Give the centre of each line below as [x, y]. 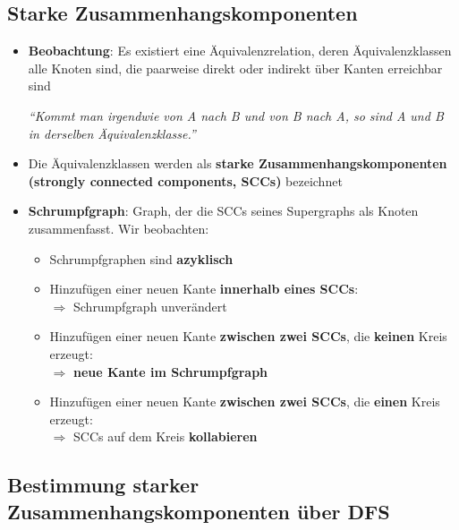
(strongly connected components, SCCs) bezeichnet [185, 180]
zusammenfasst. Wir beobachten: [119, 228]
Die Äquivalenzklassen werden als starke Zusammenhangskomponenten [238, 163]
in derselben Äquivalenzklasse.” [112, 133]
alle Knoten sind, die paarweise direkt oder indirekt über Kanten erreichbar [235, 68]
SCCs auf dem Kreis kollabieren [165, 436]
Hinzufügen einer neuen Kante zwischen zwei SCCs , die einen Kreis [245, 402]
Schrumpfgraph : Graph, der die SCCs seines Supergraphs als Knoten [223, 211]
